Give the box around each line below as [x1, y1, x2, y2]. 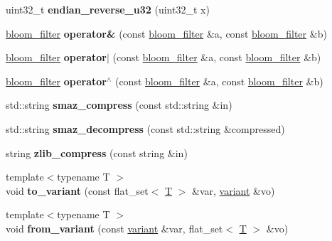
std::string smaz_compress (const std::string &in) [6, 97, 232, 112]
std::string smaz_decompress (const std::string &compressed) [6, 121, 285, 136]
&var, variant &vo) [192, 183, 275, 198]
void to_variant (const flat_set [6, 183, 149, 198]
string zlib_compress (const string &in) [6, 145, 188, 160]
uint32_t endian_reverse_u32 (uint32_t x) [6, 2, 210, 16]
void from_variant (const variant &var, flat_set [6, 220, 223, 235]
